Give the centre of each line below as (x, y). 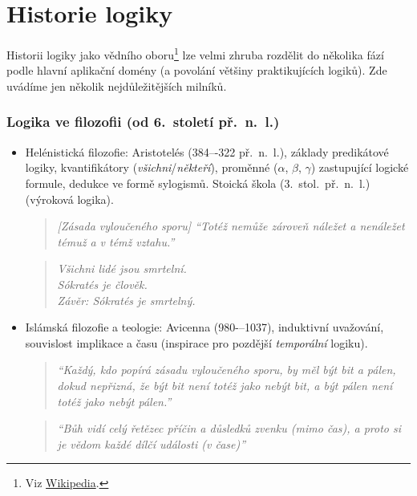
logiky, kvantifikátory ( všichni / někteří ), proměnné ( (152, 167)
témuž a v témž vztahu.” (116, 241)
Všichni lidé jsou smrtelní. (122, 268)
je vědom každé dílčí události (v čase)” (152, 443)
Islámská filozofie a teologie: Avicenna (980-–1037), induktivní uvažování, (204, 327)
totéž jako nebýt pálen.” (114, 401)
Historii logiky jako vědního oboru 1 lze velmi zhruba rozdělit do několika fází (195, 53)
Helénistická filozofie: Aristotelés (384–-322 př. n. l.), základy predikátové (207, 151)
